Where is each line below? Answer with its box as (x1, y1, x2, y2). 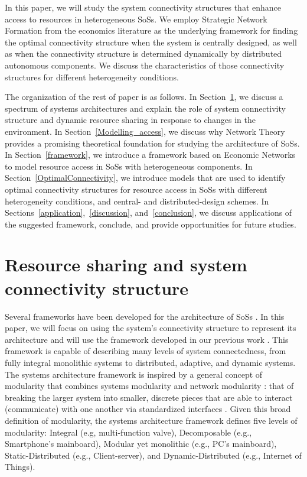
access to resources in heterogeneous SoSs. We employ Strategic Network (5, 12, 267, 25)
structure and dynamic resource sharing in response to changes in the (5, 113, 256, 126)
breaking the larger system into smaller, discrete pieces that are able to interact (5, 391, 293, 403)
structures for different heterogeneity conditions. (5, 70, 179, 83)
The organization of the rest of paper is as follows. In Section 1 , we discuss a (5, 90, 283, 103)
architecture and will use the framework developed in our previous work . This (5, 333, 289, 345)
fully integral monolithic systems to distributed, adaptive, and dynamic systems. (5, 356, 296, 368)
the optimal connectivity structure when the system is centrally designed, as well (5, 35, 297, 48)
